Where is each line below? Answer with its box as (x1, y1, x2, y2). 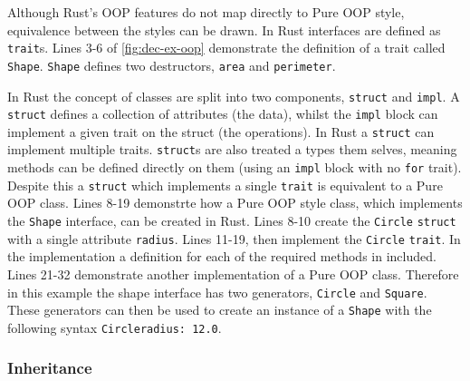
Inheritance (7, 357, 92, 379)
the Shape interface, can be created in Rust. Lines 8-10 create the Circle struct (7, 211, 456, 230)
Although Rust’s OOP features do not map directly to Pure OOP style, (7, 3, 405, 21)
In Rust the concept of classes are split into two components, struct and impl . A (7, 86, 460, 105)
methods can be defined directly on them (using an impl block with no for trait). (7, 158, 462, 177)
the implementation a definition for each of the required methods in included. (7, 247, 436, 266)
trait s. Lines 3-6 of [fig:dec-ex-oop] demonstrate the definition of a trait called (7, 38, 446, 57)
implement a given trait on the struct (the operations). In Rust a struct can (7, 122, 435, 141)
